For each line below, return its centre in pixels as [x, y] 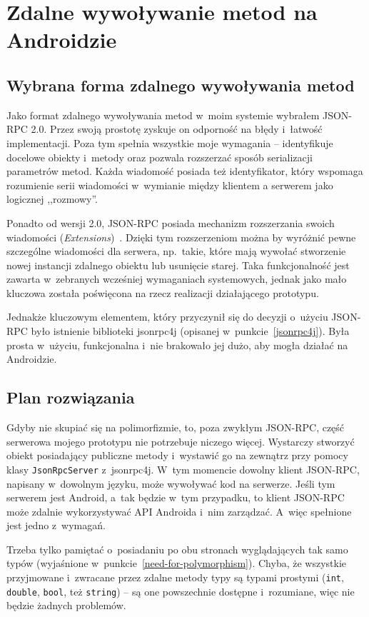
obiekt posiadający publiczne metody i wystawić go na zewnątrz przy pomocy [177, 455]
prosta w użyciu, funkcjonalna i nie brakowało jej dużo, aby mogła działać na [177, 345]
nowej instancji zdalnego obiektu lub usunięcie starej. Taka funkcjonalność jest [178, 265]
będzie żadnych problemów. [66, 605]
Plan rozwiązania [71, 397]
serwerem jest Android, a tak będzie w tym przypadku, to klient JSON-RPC [176, 497]
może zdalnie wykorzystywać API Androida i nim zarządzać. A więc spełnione [179, 511]
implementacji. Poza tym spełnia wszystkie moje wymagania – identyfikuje [170, 142]
